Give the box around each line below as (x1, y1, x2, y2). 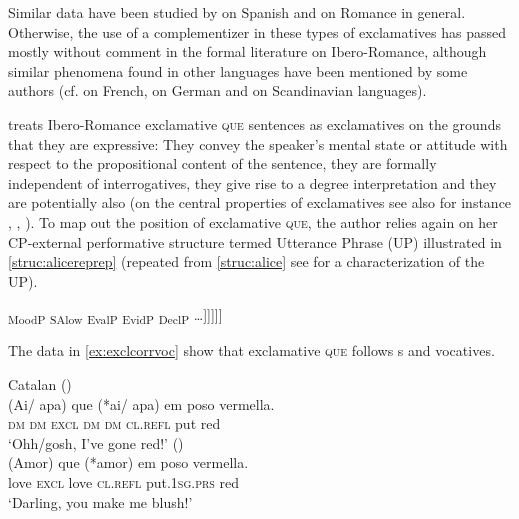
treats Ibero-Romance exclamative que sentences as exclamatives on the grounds (8, 113, 501, 134)
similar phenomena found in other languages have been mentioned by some (8, 60, 468, 81)
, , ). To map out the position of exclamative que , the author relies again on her (8, 211, 498, 232)
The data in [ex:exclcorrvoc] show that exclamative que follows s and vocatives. (8, 340, 495, 361)
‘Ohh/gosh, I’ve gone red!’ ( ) (8, 432, 184, 453)
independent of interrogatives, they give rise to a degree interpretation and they (8, 172, 497, 193)
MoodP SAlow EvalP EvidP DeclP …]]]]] (8, 304, 223, 328)
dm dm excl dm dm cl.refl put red (8, 413, 221, 434)
